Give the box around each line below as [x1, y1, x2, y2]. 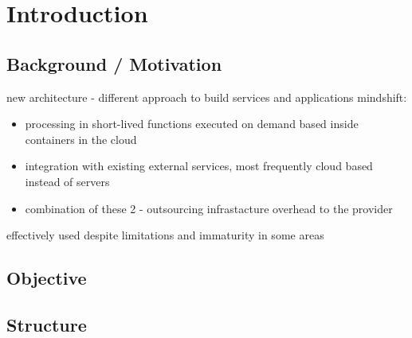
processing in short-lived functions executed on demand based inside [25, 115, 359, 132]
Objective [6, 266, 87, 290]
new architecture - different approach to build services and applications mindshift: [6, 88, 407, 105]
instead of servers [25, 173, 110, 189]
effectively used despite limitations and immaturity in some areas [6, 227, 324, 243]
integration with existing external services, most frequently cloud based [25, 157, 373, 174]
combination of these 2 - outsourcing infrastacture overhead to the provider [25, 200, 393, 216]
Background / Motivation [6, 51, 222, 76]
